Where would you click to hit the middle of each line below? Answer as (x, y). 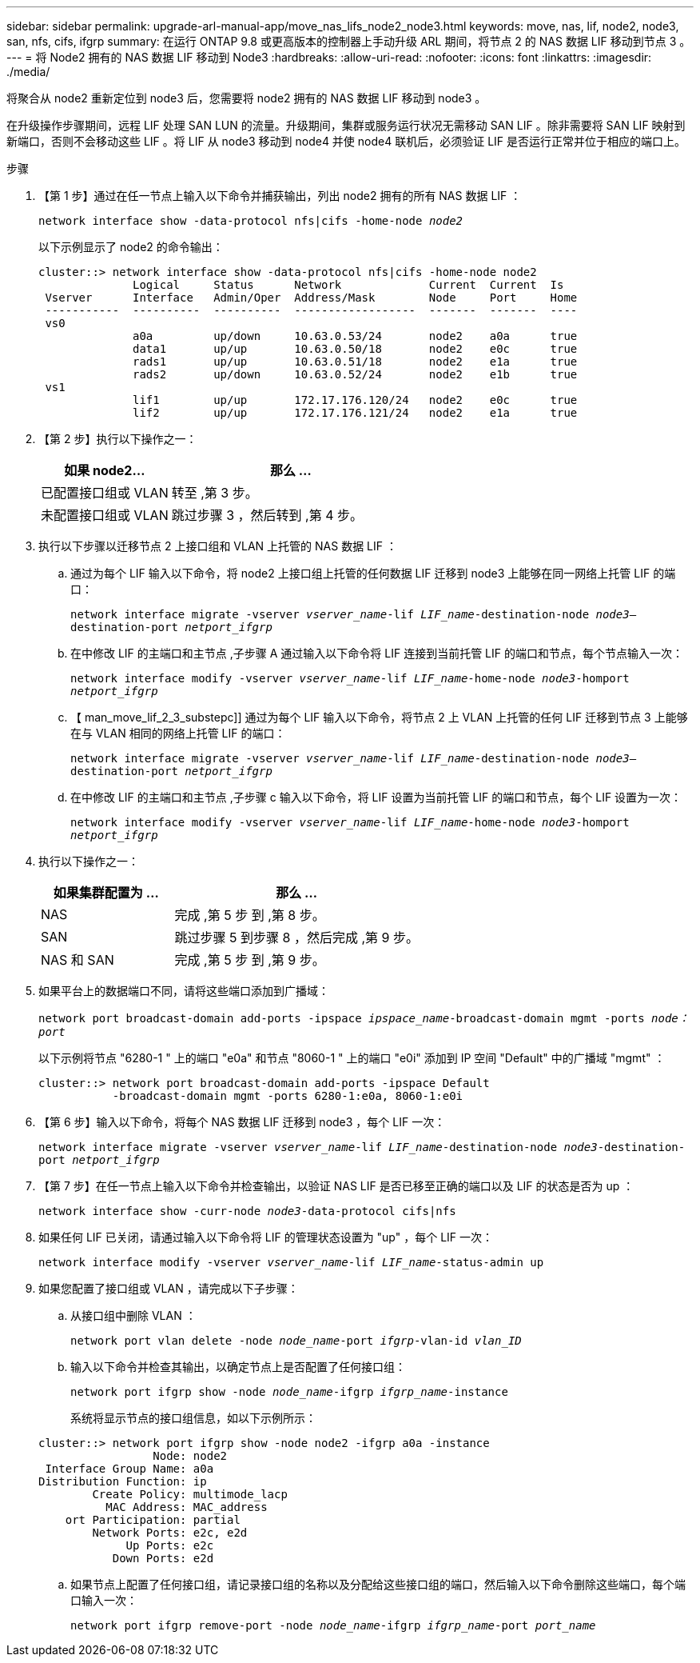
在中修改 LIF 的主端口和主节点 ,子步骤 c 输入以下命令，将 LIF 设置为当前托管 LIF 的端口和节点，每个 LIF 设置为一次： (376, 797)
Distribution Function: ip (123, 1481)
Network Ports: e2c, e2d (170, 1533)
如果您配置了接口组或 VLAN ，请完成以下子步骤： (169, 1288)
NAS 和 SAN (78, 960)
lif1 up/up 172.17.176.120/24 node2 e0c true (355, 400)
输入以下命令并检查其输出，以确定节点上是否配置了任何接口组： (238, 1367)
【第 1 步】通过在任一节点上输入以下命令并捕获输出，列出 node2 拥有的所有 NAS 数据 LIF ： (280, 196)
